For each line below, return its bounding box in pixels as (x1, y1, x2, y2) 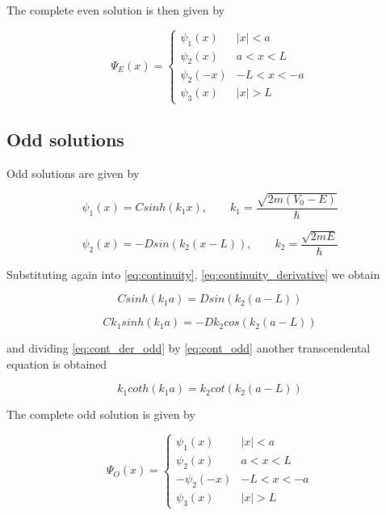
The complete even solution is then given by (6, 2, 225, 18)
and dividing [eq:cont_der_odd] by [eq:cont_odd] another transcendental (6, 340, 371, 357)
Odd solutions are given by (6, 164, 140, 181)
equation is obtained (6, 355, 107, 372)
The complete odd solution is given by (6, 406, 195, 423)
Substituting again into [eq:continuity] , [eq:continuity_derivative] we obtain (6, 265, 380, 282)
